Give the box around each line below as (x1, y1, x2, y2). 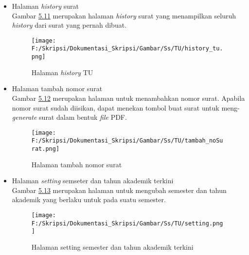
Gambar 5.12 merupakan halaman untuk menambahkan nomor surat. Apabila (12, 93, 245, 103)
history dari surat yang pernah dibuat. (12, 20, 127, 30)
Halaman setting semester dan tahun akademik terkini (31, 242, 194, 252)
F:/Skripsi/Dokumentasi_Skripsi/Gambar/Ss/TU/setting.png (31, 220, 223, 227)
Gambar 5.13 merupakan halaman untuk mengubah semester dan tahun (12, 185, 227, 195)
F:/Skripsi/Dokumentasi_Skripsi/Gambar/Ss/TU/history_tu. (31, 45, 223, 52)
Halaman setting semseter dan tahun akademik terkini (12, 175, 174, 186)
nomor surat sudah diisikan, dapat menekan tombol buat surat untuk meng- (12, 102, 240, 112)
